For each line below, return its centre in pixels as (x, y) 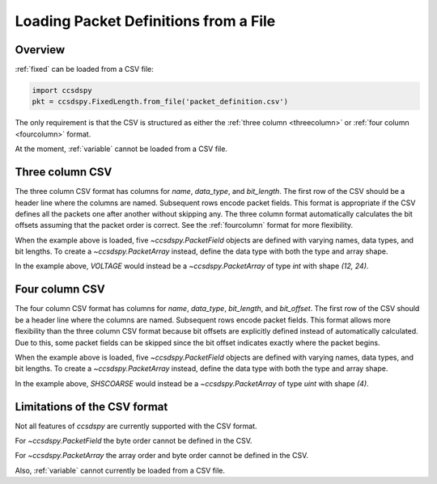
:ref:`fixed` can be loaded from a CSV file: (84, 69)
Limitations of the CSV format (91, 407)
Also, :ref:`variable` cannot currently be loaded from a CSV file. (120, 470)
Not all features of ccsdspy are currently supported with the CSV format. (136, 426)
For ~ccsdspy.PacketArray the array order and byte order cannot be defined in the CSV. (162, 456)
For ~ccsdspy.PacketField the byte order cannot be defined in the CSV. (134, 441)
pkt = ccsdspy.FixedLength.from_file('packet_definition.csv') (160, 102)
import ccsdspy (62, 90)
